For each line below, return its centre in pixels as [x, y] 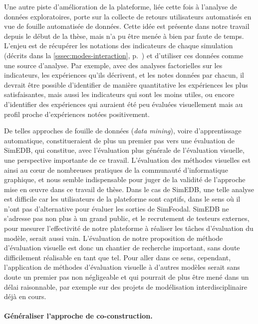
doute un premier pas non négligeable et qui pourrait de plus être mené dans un [127, 277]
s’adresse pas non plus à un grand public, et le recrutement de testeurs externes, [127, 218]
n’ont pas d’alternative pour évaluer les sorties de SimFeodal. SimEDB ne [117, 208]
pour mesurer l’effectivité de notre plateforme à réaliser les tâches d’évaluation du [129, 228]
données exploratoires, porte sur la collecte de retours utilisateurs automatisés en [128, 16]
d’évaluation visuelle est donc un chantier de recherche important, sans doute [122, 248]
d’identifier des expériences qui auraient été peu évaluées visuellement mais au [124, 104]
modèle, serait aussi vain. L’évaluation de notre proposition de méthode [114, 238]
